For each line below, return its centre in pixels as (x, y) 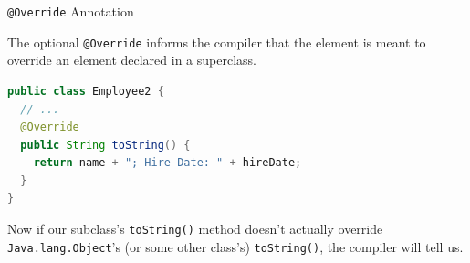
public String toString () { (105, 145)
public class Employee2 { (86, 91)
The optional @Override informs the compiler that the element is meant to (217, 42)
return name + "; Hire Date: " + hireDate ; (167, 163)
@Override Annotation (71, 11)
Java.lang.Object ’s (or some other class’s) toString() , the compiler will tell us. (235, 246)
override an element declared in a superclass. (132, 60)
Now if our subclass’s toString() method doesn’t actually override (195, 229)
